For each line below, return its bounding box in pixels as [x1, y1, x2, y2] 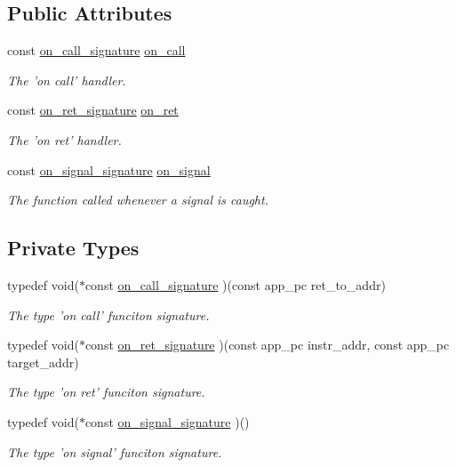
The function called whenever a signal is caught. [7, 190, 268, 209]
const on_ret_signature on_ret [7, 101, 179, 119]
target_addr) [7, 352, 79, 371]
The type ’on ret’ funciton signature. [7, 382, 205, 401]
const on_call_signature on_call [7, 41, 186, 60]
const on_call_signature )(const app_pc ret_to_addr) [84, 275, 386, 294]
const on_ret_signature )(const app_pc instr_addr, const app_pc [84, 335, 450, 354]
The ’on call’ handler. [7, 70, 126, 89]
